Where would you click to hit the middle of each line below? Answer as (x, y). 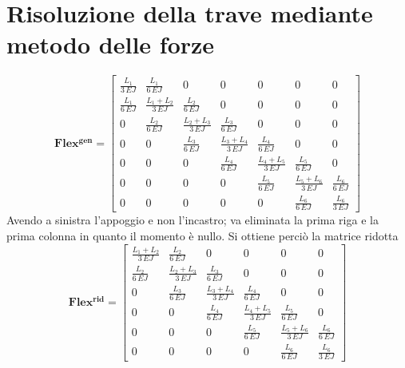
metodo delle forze (111, 44)
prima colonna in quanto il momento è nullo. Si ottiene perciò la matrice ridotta (202, 235)
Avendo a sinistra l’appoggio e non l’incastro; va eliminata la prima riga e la (193, 220)
